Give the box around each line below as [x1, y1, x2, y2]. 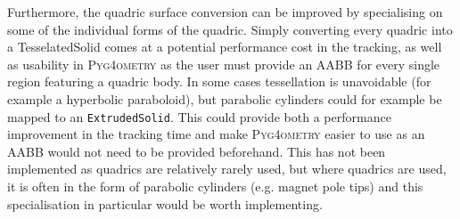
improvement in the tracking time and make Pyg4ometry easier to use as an [7, 125, 425, 143]
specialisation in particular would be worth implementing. [7, 194, 323, 213]
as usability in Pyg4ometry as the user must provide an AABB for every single [7, 54, 440, 73]
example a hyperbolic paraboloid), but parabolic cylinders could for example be [7, 89, 442, 108]
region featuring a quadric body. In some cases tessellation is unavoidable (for [7, 72, 431, 91]
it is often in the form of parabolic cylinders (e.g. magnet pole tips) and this [7, 177, 423, 195]
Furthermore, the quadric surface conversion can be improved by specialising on [7, 3, 443, 20]
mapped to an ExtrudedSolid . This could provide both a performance [7, 107, 391, 126]
